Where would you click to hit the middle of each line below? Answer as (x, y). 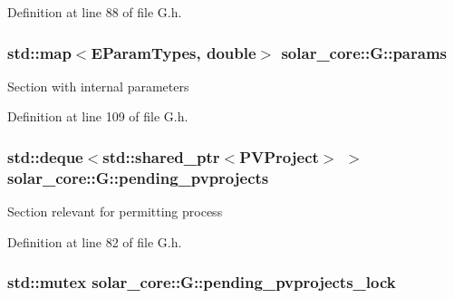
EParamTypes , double (174, 52)
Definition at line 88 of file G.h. (95, 12)
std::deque (45, 156)
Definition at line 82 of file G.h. (95, 241)
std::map (39, 52)
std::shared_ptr (161, 156)
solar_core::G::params (364, 52)
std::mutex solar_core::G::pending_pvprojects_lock (202, 282)
